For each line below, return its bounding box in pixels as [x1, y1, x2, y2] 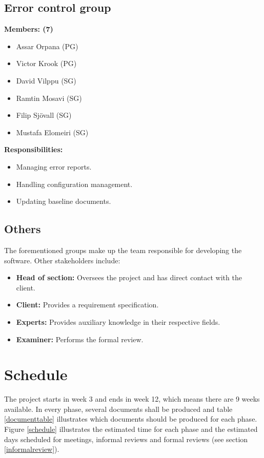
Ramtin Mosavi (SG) [16, 92, 82, 103]
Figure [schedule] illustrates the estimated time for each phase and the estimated [4, 424, 258, 434]
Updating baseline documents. [16, 196, 111, 206]
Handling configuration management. [16, 178, 133, 189]
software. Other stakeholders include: [4, 255, 120, 265]
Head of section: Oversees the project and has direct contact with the [16, 272, 242, 283]
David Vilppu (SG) [16, 75, 76, 86]
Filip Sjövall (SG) [16, 110, 72, 120]
